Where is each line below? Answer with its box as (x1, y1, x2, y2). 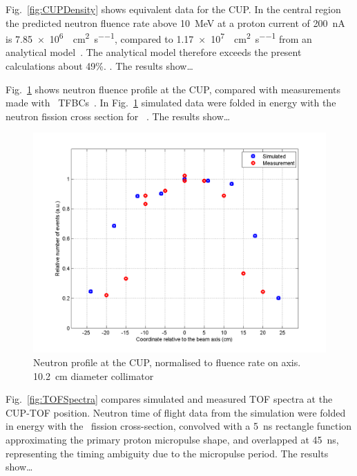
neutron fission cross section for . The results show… (6, 108, 231, 123)
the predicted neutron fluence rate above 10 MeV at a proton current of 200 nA (6, 15, 345, 30)
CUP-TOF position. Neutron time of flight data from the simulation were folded (6, 405, 346, 419)
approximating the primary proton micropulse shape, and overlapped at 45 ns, (6, 432, 339, 446)
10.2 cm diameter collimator (33, 368, 154, 383)
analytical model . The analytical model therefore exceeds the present (6, 45, 302, 59)
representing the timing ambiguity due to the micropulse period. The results (6, 446, 329, 460)
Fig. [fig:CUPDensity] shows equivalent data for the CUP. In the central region (6, 2, 341, 16)
